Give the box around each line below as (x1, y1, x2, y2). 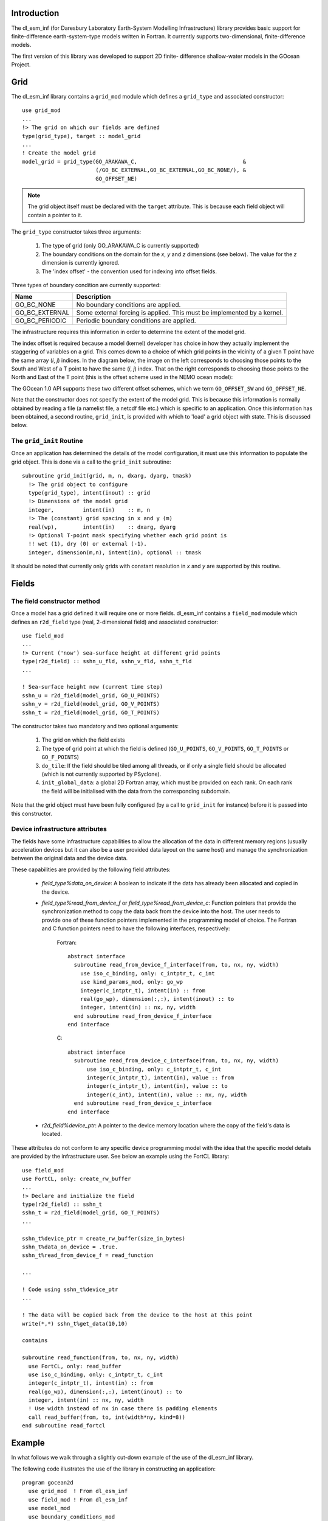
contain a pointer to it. (27, 211, 83, 218)
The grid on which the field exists (41, 736, 125, 743)
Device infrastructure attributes (11, 825, 108, 834)
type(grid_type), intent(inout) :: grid (28, 490, 151, 496)
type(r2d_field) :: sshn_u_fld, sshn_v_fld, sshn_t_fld (22, 658, 192, 665)
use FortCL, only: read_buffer (28, 1363, 121, 1370)
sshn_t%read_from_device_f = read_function (22, 1252, 154, 1259)
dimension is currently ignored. (41, 259, 120, 266)
